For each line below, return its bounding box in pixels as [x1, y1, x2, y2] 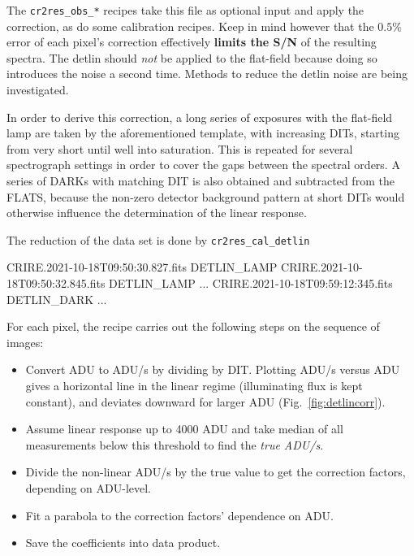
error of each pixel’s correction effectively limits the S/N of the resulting [6, 33, 377, 50]
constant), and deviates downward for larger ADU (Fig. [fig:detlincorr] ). [25, 393, 386, 410]
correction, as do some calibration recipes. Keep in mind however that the [6, 17, 374, 34]
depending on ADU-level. [25, 479, 152, 496]
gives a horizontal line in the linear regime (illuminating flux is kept [25, 377, 363, 393]
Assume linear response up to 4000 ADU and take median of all [25, 420, 343, 437]
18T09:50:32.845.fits [6, 275, 106, 292]
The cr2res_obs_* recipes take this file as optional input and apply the [6, 2, 364, 18]
